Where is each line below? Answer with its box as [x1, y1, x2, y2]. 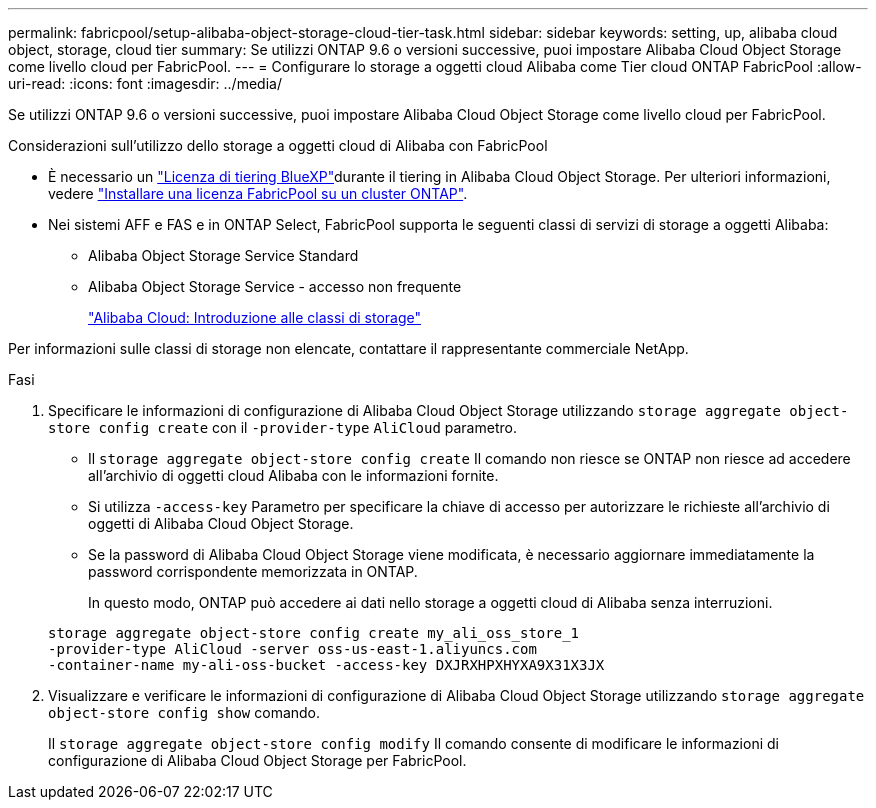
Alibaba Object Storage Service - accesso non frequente [88, 278, 462, 295]
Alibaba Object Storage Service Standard [88, 247, 359, 264]
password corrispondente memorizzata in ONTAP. [88, 563, 418, 580]
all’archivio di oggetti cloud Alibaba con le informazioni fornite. [88, 467, 499, 484]
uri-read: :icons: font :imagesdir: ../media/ [8, 75, 282, 92]
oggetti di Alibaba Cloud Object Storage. [88, 515, 354, 532]
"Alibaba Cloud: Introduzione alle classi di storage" [88, 309, 421, 326]
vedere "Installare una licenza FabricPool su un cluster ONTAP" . [48, 185, 468, 202]
